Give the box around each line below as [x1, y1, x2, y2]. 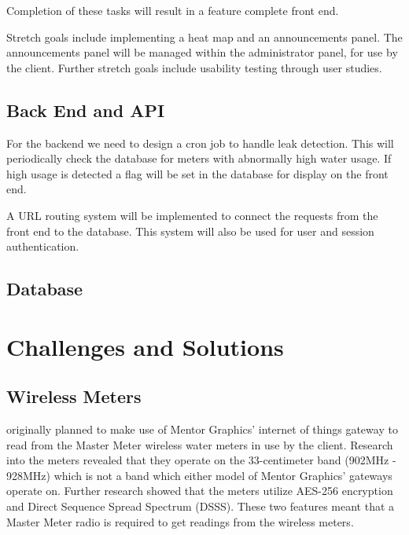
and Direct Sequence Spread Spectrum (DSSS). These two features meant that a [6, 498, 395, 515]
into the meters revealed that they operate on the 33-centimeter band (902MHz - [6, 452, 396, 468]
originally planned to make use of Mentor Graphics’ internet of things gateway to [6, 421, 398, 438]
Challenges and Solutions [6, 330, 284, 362]
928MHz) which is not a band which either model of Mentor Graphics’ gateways [6, 467, 392, 483]
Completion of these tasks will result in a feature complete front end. [6, 2, 339, 18]
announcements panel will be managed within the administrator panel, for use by [6, 44, 398, 60]
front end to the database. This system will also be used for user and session [6, 222, 374, 239]
